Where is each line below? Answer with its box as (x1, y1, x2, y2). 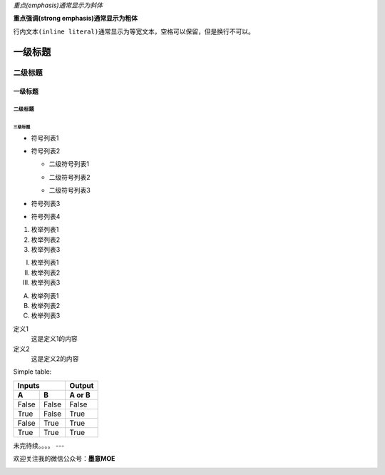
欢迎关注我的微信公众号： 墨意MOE (13, 454, 115, 463)
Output (69, 380, 94, 390)
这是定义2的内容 (31, 354, 79, 363)
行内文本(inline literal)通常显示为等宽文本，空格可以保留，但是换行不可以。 (13, 27, 255, 36)
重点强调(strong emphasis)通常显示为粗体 (13, 14, 138, 23)
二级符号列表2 (48, 173, 91, 181)
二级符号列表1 (48, 160, 89, 168)
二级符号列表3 (48, 186, 91, 195)
